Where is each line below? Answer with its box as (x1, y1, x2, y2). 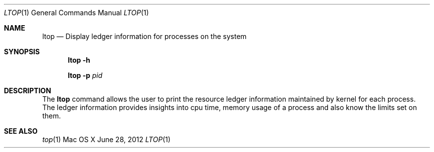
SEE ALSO (4, 127, 38, 135)
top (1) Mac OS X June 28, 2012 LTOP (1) (42, 135, 171, 144)
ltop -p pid (68, 71, 103, 79)
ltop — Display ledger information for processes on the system (42, 32, 247, 40)
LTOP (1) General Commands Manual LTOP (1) (4, 8, 149, 17)
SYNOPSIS (4, 47, 40, 56)
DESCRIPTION (4, 86, 52, 95)
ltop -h (68, 56, 90, 64)
